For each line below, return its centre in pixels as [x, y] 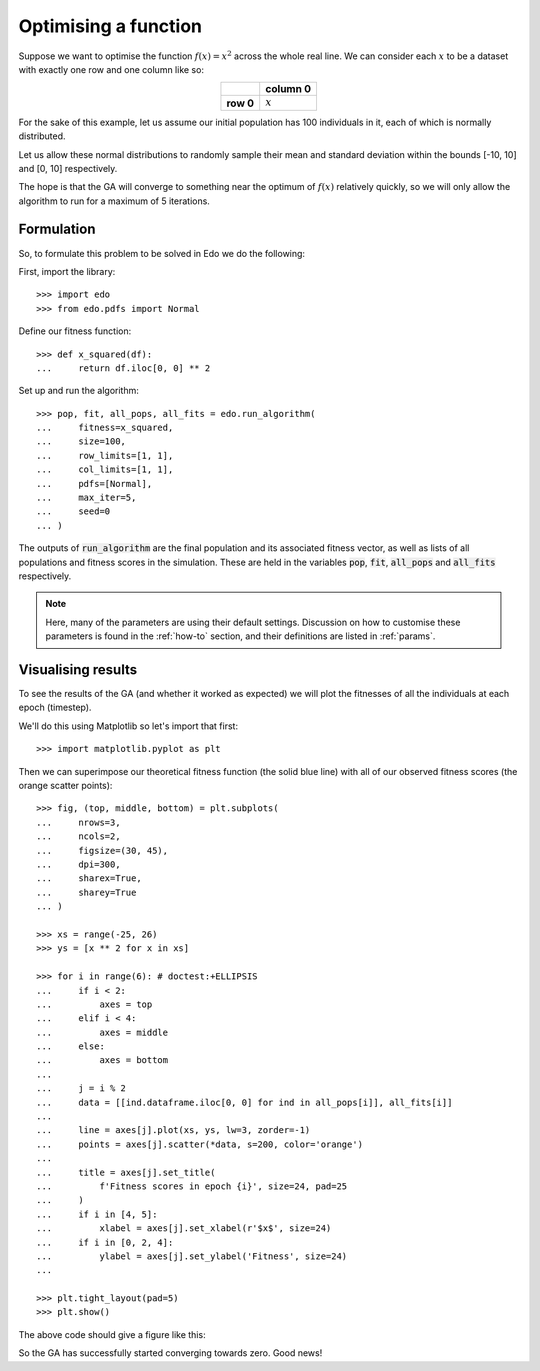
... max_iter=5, [86, 498]
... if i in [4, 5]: [97, 1214]
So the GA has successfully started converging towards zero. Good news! [170, 1353]
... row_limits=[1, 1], [105, 455]
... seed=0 [73, 511]
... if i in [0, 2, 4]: [105, 1242]
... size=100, [81, 441]
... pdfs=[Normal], [94, 483]
